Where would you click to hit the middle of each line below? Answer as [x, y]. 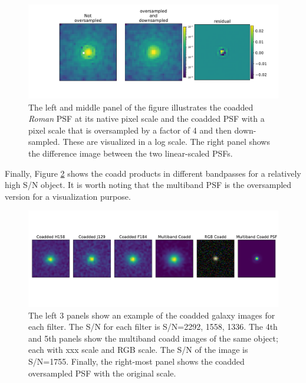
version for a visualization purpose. [68, 196]
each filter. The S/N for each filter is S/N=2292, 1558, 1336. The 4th [153, 327]
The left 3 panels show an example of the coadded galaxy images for [152, 315]
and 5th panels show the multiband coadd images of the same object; [153, 338]
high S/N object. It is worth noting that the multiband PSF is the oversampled [148, 185]
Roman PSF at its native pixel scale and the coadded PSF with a [147, 119]
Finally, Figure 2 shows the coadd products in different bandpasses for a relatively [153, 173]
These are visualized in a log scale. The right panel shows [166, 142]
